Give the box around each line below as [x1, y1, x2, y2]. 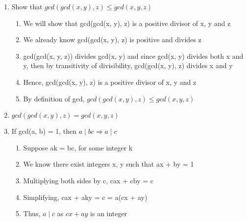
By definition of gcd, [23, 93, 85, 103]
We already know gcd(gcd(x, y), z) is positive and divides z [23, 34, 201, 45]
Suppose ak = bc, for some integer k [23, 142, 133, 152]
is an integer [90, 208, 127, 219]
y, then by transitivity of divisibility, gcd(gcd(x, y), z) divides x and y [23, 60, 233, 71]
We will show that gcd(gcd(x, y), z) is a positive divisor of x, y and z [23, 18, 231, 28]
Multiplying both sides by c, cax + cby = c [23, 175, 153, 185]
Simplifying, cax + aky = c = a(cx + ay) [23, 192, 148, 202]
